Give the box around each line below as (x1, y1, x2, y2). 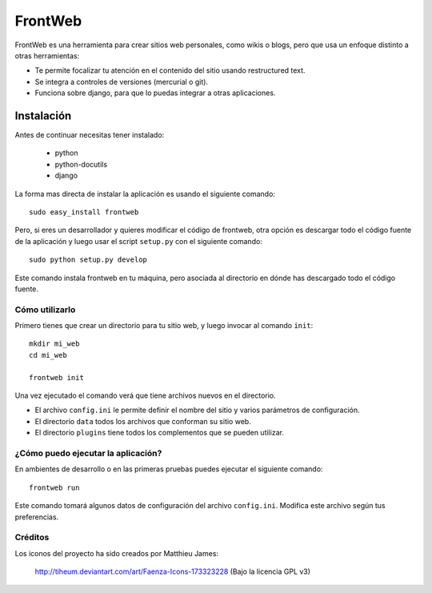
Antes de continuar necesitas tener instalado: (14, 130, 165, 140)
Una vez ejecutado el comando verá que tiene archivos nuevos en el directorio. (14, 391, 276, 400)
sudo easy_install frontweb (29, 207, 139, 216)
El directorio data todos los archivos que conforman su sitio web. (34, 416, 251, 426)
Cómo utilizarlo (14, 304, 76, 315)
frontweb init (29, 373, 84, 382)
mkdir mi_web (29, 339, 80, 348)
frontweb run (29, 483, 80, 492)
